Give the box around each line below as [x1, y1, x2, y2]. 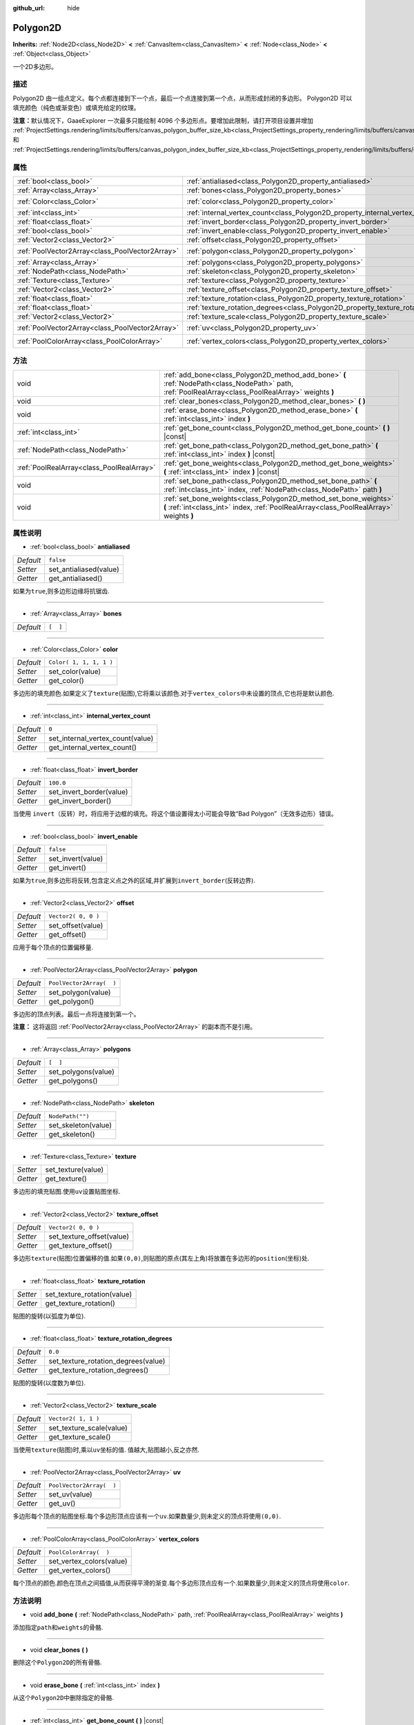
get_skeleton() [48, 1130, 95, 1139]
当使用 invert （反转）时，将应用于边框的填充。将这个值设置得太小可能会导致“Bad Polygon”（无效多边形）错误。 [12, 809, 337, 818]
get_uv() [48, 1499, 76, 1508]
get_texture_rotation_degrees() [48, 1365, 149, 1374]
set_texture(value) [45, 1165, 104, 1174]
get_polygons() [48, 1076, 98, 1085]
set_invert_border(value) [48, 787, 128, 797]
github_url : [12, 4, 45, 12]
